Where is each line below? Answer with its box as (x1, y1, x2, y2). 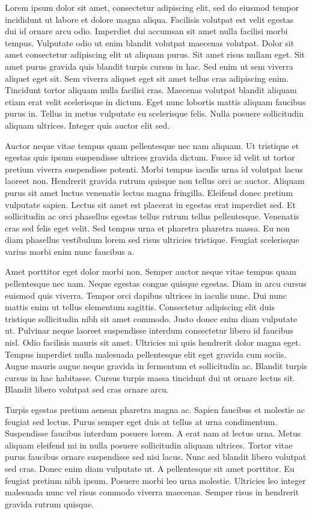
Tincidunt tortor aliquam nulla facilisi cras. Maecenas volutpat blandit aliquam (5, 84, 297, 96)
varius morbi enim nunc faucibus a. (5, 245, 135, 257)
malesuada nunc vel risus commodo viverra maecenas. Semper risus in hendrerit (5, 486, 299, 498)
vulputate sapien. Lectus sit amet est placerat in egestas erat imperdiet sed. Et (5, 198, 296, 210)
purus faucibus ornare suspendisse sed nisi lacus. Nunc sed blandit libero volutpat (5, 450, 307, 463)
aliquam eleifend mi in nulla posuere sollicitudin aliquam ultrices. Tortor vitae (5, 438, 293, 451)
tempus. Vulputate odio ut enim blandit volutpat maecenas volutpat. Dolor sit (5, 36, 295, 49)
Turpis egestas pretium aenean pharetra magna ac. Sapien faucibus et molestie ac (5, 403, 305, 415)
